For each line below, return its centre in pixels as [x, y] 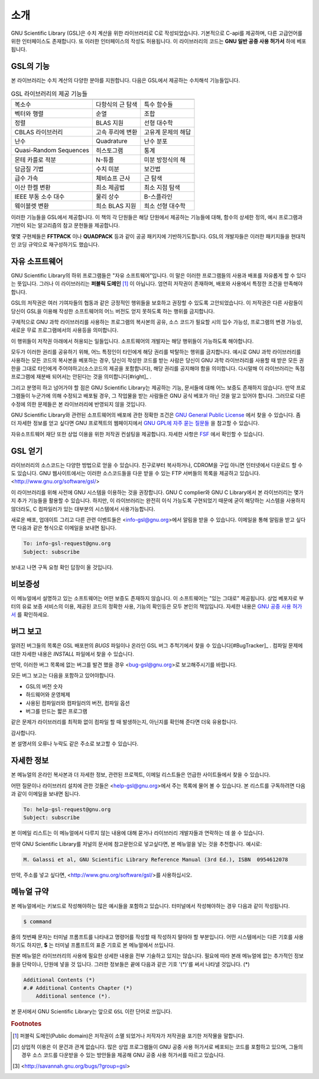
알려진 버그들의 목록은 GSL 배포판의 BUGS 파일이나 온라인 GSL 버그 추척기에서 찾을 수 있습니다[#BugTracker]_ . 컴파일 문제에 [157, 646]
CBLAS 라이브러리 [39, 132]
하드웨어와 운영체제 [48, 695]
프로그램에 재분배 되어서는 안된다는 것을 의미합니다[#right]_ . [81, 377]
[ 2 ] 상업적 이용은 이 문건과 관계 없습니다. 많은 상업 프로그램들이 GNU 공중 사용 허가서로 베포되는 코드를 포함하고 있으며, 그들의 [158, 1047]
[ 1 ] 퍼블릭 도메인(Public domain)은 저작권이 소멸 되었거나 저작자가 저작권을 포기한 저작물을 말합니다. [128, 1036]
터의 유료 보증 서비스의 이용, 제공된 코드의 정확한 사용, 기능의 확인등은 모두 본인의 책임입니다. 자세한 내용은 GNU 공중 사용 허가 [157, 606]
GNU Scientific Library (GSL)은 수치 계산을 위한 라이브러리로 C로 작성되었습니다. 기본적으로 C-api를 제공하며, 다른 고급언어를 [157, 33]
